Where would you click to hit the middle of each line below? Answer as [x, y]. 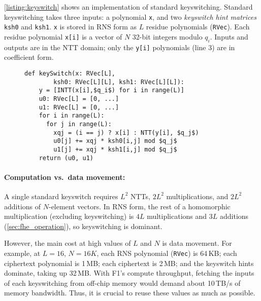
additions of [23, 206]
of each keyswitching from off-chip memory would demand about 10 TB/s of [122, 283]
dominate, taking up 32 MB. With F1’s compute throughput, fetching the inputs [129, 273]
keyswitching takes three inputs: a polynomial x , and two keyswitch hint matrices [130, 16]
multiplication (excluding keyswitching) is [69, 216]
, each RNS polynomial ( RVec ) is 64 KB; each [167, 253]
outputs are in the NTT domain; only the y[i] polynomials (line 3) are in [120, 47]
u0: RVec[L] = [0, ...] [79, 99]
